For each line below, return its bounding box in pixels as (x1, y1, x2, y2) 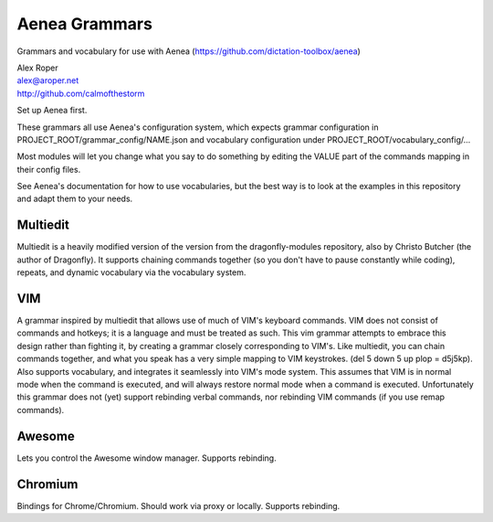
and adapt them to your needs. (16, 193, 133, 205)
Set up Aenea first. (16, 105, 88, 116)
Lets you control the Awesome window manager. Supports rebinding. (16, 453, 278, 463)
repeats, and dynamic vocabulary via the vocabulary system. (16, 267, 246, 278)
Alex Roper (16, 62, 58, 73)
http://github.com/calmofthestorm (16, 88, 145, 99)
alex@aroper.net (16, 75, 79, 86)
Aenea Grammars (16, 14, 152, 34)
